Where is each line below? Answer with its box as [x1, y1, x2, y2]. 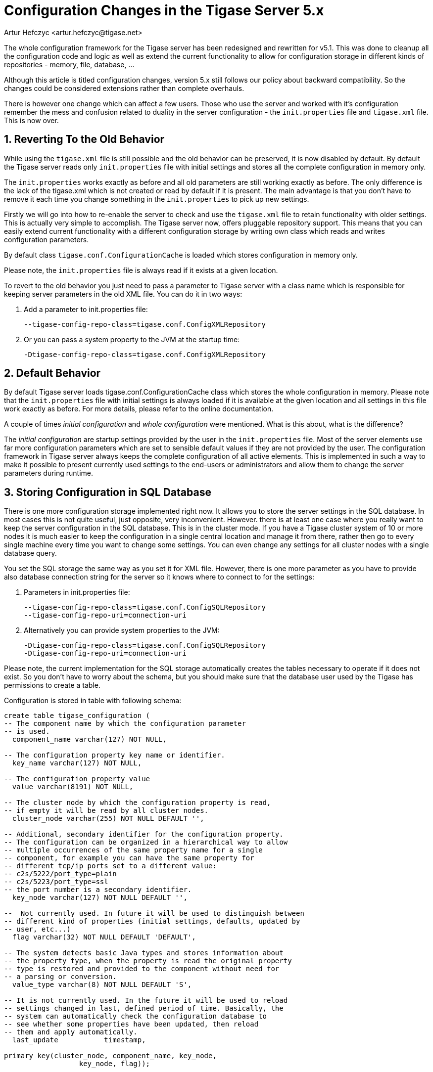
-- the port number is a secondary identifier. [4, 886, 192, 894]
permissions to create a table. [4, 681, 101, 690]
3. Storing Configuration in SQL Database [4, 486, 211, 498]
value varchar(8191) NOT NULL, [12, 783, 134, 791]
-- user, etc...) [4, 925, 71, 934]
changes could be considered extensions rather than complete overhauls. [4, 84, 244, 92]
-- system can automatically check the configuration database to [4, 1012, 267, 1021]
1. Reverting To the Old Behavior [4, 133, 165, 146]
